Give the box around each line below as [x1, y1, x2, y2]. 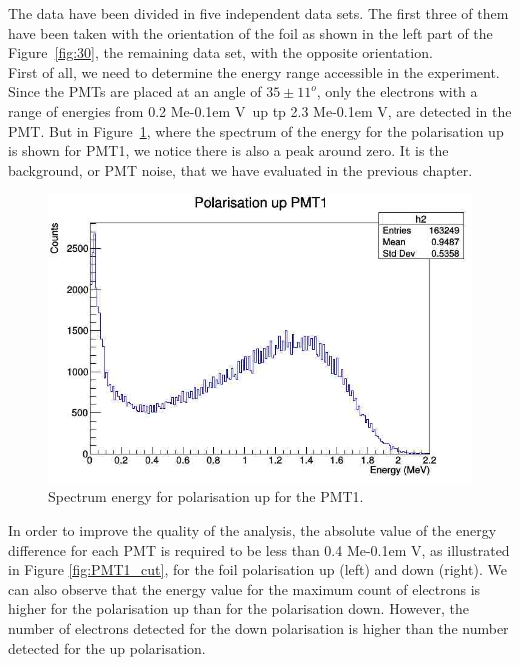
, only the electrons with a [316, 81, 478, 102]
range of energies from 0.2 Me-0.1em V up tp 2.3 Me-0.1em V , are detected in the [8, 100, 512, 121]
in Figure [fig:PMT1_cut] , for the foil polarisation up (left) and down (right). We [8, 559, 507, 580]
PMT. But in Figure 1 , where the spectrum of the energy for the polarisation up [8, 120, 504, 141]
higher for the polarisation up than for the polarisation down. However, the [8, 598, 469, 619]
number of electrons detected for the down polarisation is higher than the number [8, 618, 509, 639]
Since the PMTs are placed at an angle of [8, 81, 262, 102]
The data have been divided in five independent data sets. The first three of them [8, 3, 509, 23]
